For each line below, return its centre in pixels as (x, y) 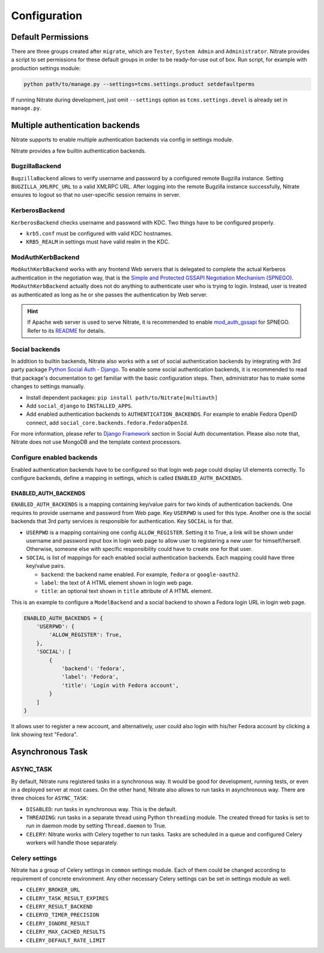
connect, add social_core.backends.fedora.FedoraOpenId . (107, 422)
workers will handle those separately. (72, 843)
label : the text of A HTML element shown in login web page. (117, 582)
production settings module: (46, 68)
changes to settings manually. (48, 386)
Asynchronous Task (49, 752)
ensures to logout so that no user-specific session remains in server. (96, 195)
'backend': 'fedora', (93, 669)
